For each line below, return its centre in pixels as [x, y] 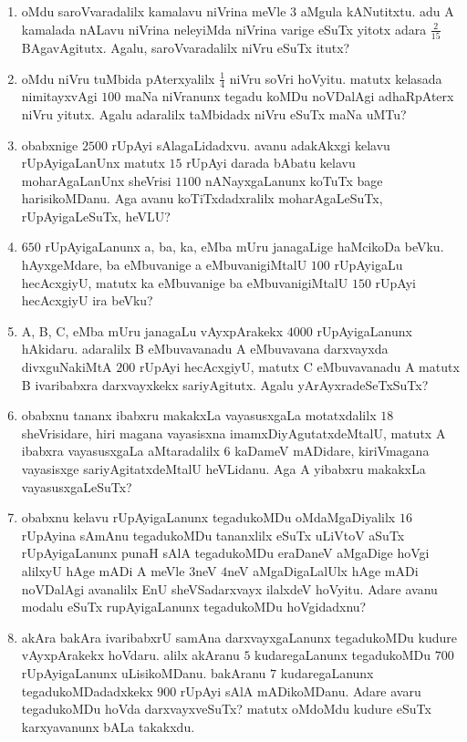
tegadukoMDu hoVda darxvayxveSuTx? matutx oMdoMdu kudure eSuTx [226, 709]
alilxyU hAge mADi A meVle [103, 570]
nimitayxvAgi [59, 96]
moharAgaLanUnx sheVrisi [96, 180]
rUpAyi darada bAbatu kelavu [271, 163]
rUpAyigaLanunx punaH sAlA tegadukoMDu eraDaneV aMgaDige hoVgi [225, 553]
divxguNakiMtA [67, 367]
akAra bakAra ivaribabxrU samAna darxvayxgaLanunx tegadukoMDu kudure [239, 637]
